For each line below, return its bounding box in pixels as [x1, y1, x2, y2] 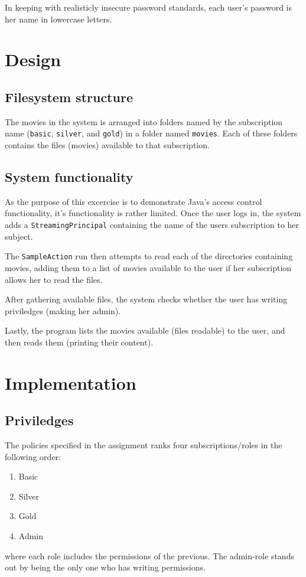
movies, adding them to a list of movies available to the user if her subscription [5, 261, 292, 273]
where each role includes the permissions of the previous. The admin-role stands [5, 549, 294, 562]
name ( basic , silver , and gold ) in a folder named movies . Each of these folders [5, 127, 298, 139]
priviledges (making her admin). [5, 304, 121, 317]
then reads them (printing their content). [5, 335, 154, 348]
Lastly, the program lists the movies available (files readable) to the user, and [5, 324, 285, 337]
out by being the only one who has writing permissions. [5, 561, 206, 573]
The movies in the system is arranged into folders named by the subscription [5, 115, 283, 128]
